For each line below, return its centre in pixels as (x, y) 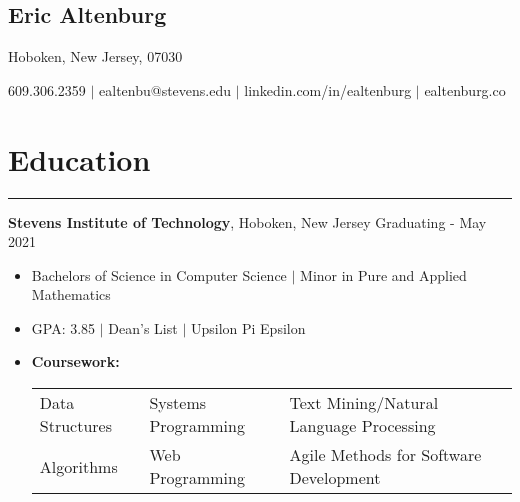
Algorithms (78, 466)
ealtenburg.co (465, 89)
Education (79, 158)
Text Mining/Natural (364, 403)
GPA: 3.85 (63, 327)
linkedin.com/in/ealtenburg (328, 89)
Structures (75, 426)
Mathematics (71, 294)
